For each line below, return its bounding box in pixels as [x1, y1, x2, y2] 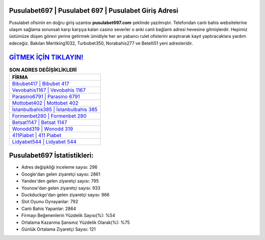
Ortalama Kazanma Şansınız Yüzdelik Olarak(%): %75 [21, 219, 130, 225]
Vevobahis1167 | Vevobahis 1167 [12, 87, 86, 93]
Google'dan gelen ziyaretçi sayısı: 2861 [21, 171, 101, 177]
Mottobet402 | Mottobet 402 [12, 99, 79, 106]
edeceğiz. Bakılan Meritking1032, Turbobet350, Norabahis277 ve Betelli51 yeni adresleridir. [9, 40, 193, 46]
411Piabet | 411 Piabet [12, 132, 61, 139]
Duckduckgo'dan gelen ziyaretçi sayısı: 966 [21, 192, 110, 198]
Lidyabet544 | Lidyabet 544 [12, 138, 77, 145]
